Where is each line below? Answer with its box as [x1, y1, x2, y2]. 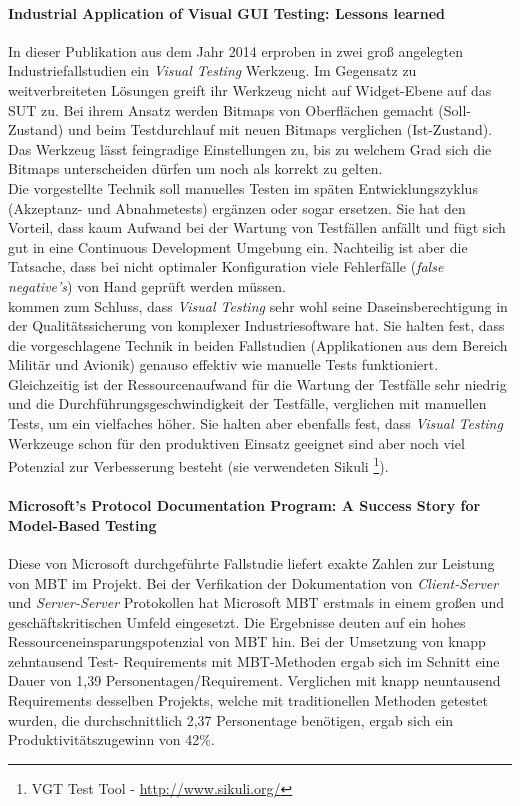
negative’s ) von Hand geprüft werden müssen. [8, 275, 286, 296]
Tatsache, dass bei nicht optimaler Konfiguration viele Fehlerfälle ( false [8, 256, 444, 277]
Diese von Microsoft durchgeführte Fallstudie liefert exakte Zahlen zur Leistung [8, 552, 495, 573]
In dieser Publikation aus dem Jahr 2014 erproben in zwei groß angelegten [8, 40, 463, 61]
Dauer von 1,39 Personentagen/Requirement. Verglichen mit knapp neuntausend [8, 670, 501, 691]
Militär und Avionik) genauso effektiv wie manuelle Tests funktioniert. [8, 354, 439, 375]
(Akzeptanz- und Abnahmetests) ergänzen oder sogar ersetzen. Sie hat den [8, 197, 466, 218]
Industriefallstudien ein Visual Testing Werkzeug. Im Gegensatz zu [8, 60, 417, 81]
